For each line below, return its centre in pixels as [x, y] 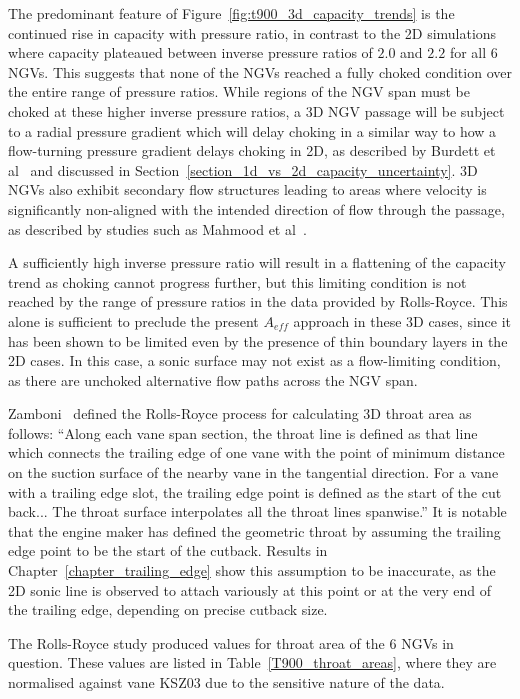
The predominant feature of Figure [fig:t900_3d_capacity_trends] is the [231, 13]
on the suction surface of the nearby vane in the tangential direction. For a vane [253, 472]
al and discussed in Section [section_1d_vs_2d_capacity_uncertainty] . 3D [243, 169]
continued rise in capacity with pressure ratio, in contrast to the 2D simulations [252, 32]
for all [468, 52]
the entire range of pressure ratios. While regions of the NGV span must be [239, 91]
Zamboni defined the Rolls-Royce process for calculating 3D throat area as [240, 413]
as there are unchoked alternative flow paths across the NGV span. [213, 379]
